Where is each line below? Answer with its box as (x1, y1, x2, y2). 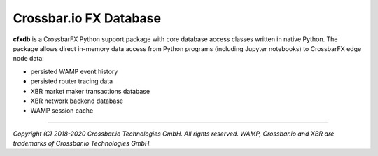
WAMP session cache (30, 106, 94, 115)
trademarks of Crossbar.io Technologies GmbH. (13, 139, 152, 148)
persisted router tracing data (30, 77, 113, 85)
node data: (13, 55, 45, 63)
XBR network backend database (30, 97, 124, 105)
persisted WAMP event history (30, 67, 118, 76)
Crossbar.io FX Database (13, 10, 161, 26)
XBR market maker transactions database (30, 87, 150, 95)
